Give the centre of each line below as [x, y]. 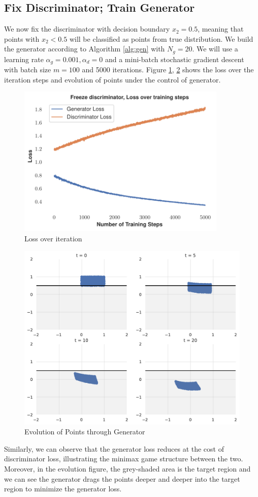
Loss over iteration [53, 238]
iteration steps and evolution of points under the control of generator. [112, 79]
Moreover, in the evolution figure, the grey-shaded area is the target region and [127, 469]
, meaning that [221, 29]
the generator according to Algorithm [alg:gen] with [85, 49]
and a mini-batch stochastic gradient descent [174, 59]
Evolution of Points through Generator [85, 432]
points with [22, 38]
